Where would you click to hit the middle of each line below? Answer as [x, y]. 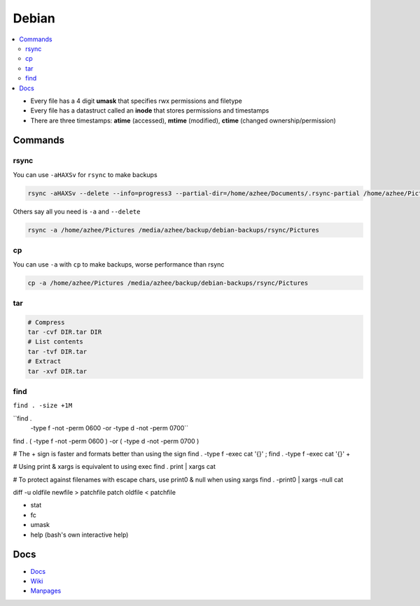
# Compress [46, 322]
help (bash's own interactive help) [79, 535]
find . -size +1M [43, 406]
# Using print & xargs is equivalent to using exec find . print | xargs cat [114, 467]
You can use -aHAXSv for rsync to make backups [85, 174]
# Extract [44, 361]
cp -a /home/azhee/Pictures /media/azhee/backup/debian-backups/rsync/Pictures [168, 283]
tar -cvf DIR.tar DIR [65, 332]
